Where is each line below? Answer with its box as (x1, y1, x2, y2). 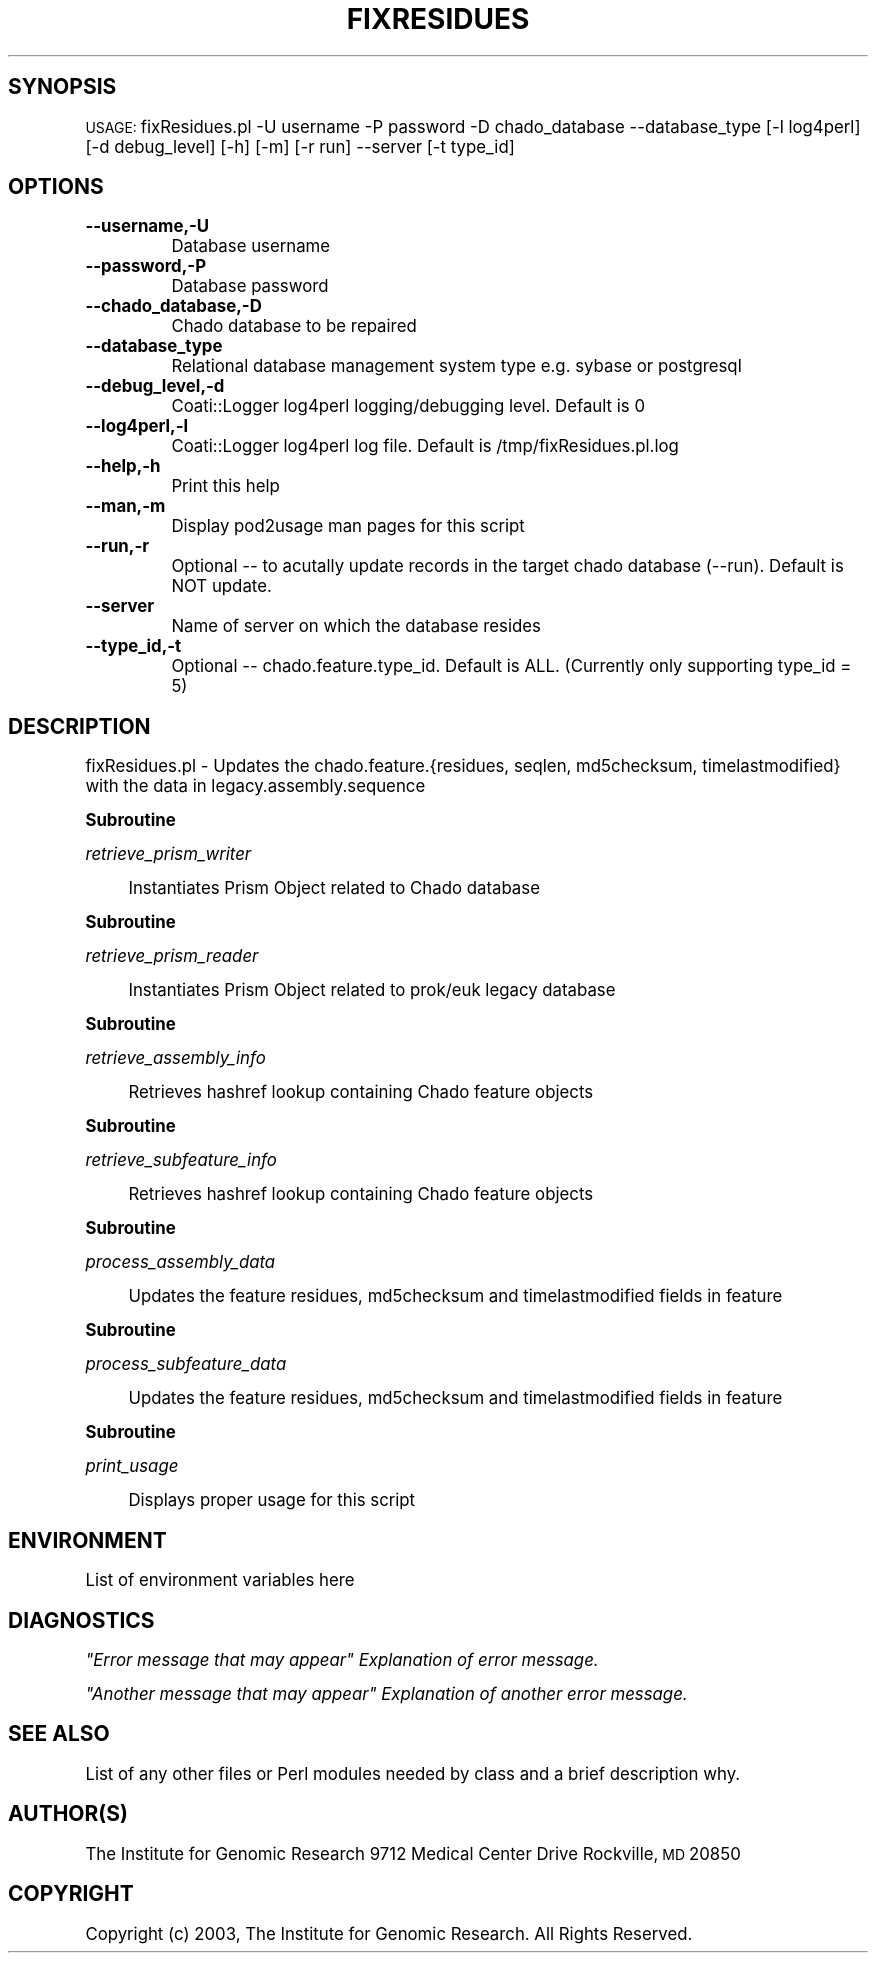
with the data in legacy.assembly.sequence (85, 776, 426, 797)
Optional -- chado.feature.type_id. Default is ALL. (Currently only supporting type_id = (171, 656, 852, 677)
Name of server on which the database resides (171, 616, 541, 637)
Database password (171, 276, 329, 297)
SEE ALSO (8, 1721, 110, 1747)
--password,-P (85, 256, 207, 277)
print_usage (85, 1456, 179, 1477)
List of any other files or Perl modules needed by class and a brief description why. (85, 1763, 741, 1784)
